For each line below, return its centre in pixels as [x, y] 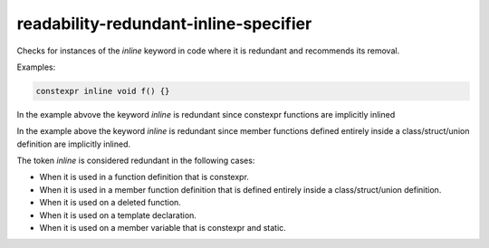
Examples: [36, 67]
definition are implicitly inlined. [74, 144]
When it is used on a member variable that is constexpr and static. [163, 228]
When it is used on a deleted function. [110, 203]
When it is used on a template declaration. [118, 215]
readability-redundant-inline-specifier [164, 24]
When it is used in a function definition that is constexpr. [144, 177]
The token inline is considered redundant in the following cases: [136, 161]
